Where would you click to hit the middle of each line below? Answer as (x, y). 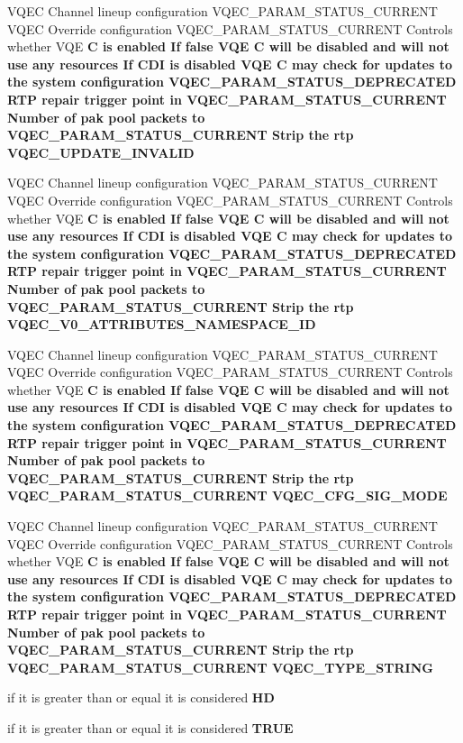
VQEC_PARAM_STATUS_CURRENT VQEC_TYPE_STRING (220, 667)
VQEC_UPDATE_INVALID (101, 152)
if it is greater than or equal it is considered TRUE (150, 727)
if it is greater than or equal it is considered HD (141, 697)
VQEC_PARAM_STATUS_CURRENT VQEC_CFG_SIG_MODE (227, 495)
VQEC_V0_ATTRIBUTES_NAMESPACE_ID (162, 324)
